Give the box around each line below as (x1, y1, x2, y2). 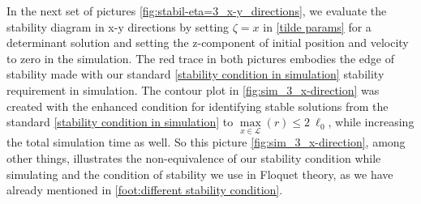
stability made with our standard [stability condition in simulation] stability (6, 66, 384, 83)
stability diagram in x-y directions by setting (6, 18, 230, 35)
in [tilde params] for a (263, 18, 372, 35)
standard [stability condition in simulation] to (6, 113, 234, 130)
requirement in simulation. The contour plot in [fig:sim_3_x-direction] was (6, 81, 380, 98)
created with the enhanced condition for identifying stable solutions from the (6, 97, 389, 114)
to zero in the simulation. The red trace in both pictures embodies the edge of (6, 49, 394, 66)
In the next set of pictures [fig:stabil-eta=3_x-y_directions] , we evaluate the (6, 2, 387, 19)
